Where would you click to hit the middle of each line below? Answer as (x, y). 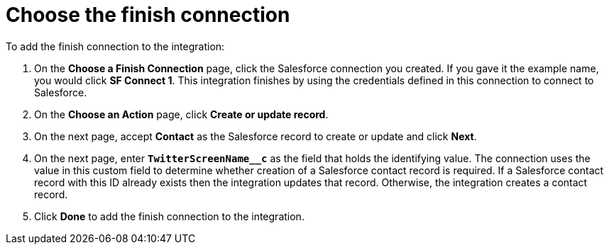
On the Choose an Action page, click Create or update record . (181, 114)
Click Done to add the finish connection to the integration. (169, 216)
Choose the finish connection (148, 15)
